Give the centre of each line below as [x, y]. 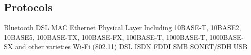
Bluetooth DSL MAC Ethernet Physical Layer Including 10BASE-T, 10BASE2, [123, 27]
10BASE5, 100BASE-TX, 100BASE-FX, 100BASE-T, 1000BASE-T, [106, 37]
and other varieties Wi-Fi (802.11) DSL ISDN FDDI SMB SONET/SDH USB [131, 46]
